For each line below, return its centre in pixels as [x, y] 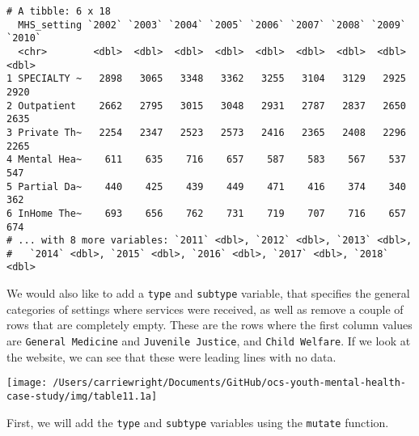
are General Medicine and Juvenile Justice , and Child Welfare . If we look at [209, 340]
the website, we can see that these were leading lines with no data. [171, 356]
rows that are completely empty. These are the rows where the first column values [209, 325]
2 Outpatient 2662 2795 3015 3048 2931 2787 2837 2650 [206, 106]
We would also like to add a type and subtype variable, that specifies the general [208, 293]
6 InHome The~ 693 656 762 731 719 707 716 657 [206, 213]
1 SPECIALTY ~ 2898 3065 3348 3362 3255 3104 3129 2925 [206, 79]
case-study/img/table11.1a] [82, 396]
